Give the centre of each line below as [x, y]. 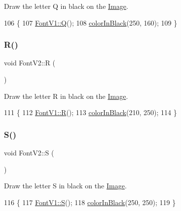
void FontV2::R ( [30, 63]
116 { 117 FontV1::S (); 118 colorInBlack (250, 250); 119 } [90, 202]
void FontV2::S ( [29, 152]
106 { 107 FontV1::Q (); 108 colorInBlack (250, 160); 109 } [91, 22]
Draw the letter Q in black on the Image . [66, 6]
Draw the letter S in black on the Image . [65, 186]
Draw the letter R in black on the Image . [66, 96]
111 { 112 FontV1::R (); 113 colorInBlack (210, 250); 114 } [90, 112]
